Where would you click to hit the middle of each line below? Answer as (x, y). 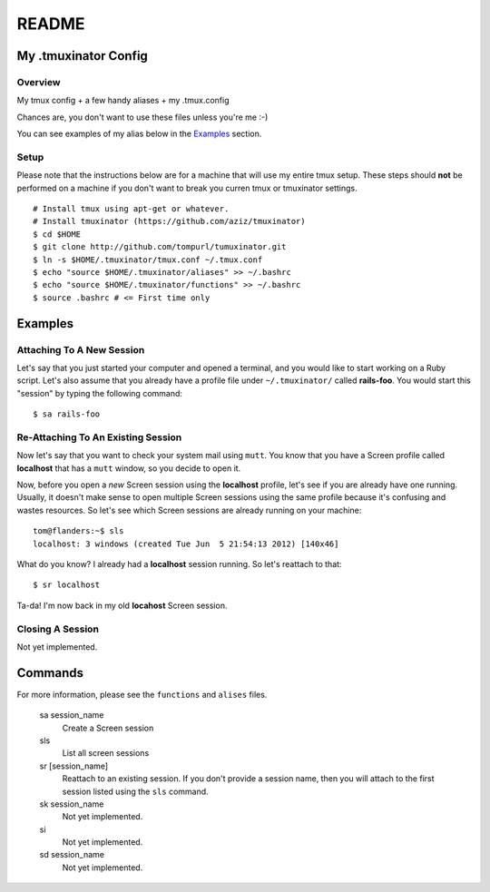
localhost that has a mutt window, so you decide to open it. (129, 468)
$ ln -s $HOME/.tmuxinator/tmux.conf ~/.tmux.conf (148, 260)
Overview (39, 82)
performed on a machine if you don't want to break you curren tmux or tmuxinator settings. (187, 188)
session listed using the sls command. (135, 791)
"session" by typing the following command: (100, 393)
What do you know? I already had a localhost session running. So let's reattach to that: (179, 564)
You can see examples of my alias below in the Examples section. (139, 134)
